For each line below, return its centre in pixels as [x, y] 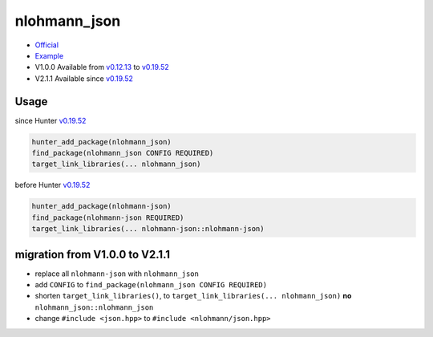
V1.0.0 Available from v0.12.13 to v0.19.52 [102, 67]
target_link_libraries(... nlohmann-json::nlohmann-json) [148, 229]
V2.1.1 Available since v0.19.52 [84, 78]
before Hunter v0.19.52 [53, 185]
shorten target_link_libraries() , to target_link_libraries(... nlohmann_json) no [193, 296]
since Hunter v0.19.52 [51, 120]
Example [49, 55]
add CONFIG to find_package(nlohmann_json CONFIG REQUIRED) [151, 285]
